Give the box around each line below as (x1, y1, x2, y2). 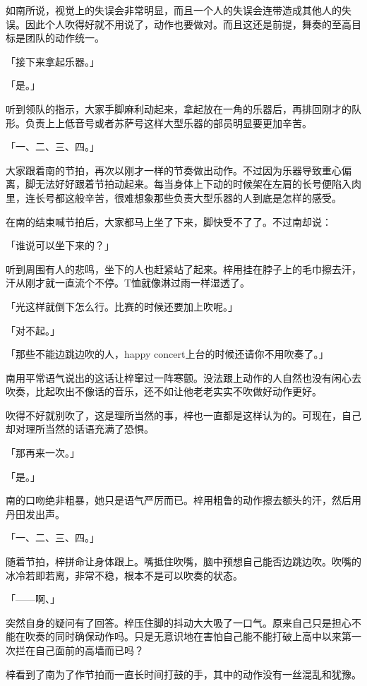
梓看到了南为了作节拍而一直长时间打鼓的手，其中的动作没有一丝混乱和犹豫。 (6, 666, 361, 681)
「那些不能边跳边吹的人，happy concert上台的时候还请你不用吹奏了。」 (6, 347, 329, 361)
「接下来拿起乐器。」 (6, 54, 100, 68)
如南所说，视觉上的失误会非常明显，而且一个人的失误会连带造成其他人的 (6, 3, 342, 17)
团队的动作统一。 (25, 30, 104, 45)
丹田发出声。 (6, 506, 65, 521)
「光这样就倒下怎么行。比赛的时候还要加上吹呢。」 (6, 299, 238, 313)
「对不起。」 (6, 323, 60, 337)
